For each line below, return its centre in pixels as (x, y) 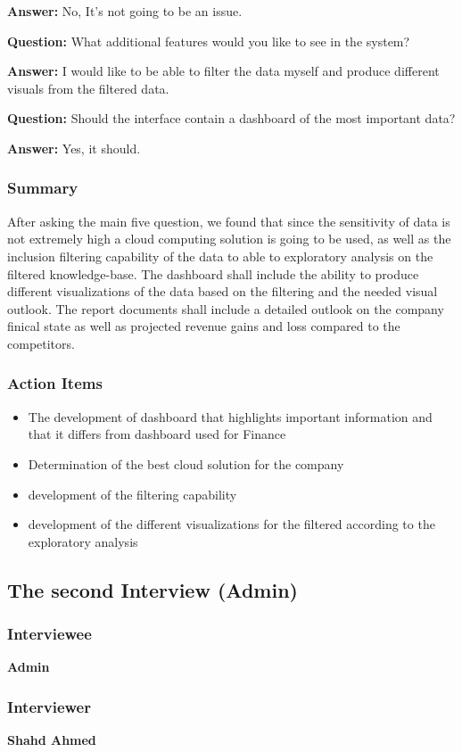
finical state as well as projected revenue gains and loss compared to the (204, 326)
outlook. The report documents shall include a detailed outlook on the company (226, 308)
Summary (43, 188)
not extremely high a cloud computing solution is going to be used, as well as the (229, 239)
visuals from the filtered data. (88, 88)
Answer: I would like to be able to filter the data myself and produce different (223, 71)
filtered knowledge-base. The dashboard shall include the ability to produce (213, 273)
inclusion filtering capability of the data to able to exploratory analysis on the (220, 256)
